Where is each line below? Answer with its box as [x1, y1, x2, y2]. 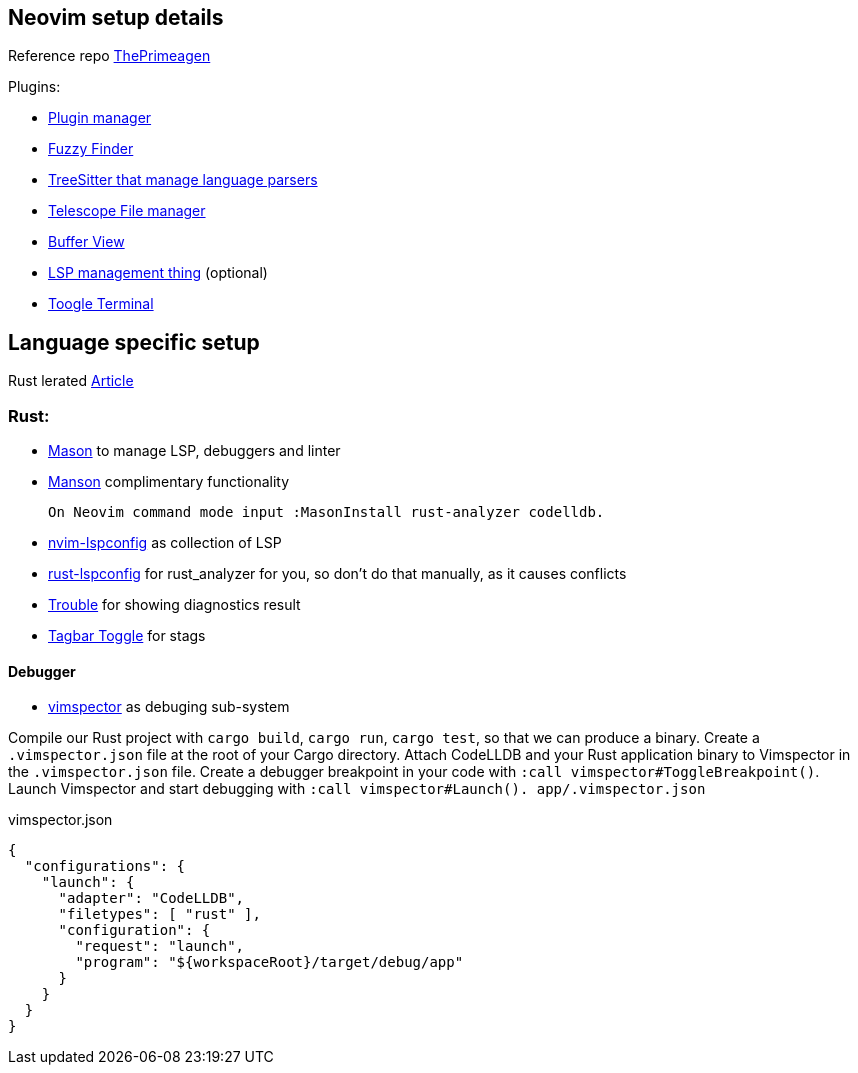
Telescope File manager [48, 202, 206, 220]
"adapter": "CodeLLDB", [58, 890, 245, 907]
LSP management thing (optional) [48, 264, 268, 282]
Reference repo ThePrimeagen [8, 47, 211, 65]
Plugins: [8, 78, 61, 96]
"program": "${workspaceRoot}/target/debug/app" [75, 954, 464, 971]
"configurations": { [24, 858, 186, 875]
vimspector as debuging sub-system [48, 698, 290, 716]
